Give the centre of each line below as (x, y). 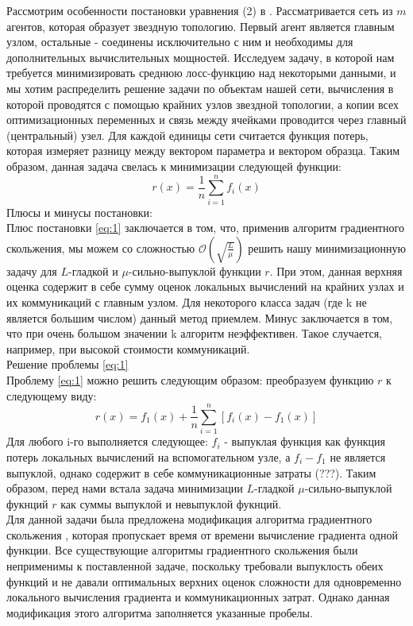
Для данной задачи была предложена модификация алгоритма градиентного (189, 519)
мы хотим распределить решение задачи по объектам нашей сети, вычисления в (200, 88)
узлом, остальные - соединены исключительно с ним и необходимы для (180, 42)
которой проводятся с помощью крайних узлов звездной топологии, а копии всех (203, 104)
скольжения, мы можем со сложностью (101, 247)
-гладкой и (93, 270)
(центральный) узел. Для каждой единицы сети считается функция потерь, (187, 135)
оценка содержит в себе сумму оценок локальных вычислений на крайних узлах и (205, 286)
